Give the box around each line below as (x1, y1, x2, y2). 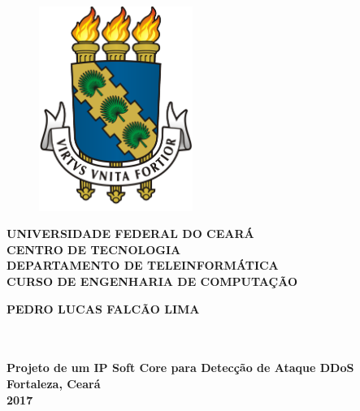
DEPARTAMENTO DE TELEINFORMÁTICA (7, 257, 279, 274)
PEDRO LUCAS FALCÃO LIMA (7, 300, 200, 317)
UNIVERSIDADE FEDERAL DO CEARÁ (7, 225, 254, 242)
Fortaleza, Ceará (7, 374, 101, 392)
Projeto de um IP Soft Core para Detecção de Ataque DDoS (7, 359, 354, 376)
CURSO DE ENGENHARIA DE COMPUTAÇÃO (7, 273, 298, 289)
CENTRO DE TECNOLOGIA (7, 240, 181, 257)
